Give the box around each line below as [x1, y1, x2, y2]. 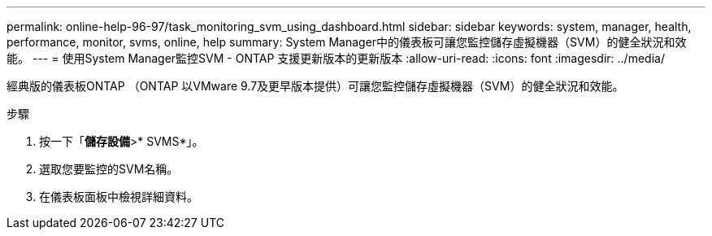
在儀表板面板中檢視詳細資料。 [39, 190, 198, 203]
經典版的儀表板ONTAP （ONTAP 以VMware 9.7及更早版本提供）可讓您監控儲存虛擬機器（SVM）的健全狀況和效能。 [7, 79, 624, 93]
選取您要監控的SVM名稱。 [39, 162, 179, 176]
